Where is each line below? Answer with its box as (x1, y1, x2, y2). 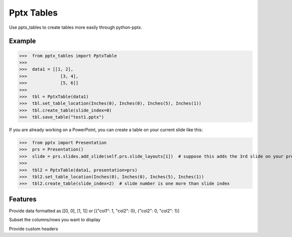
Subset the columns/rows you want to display (9, 217, 101, 223)
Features (9, 195, 36, 203)
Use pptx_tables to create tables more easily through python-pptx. (9, 24, 143, 30)
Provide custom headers (9, 226, 58, 232)
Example (9, 37, 36, 45)
